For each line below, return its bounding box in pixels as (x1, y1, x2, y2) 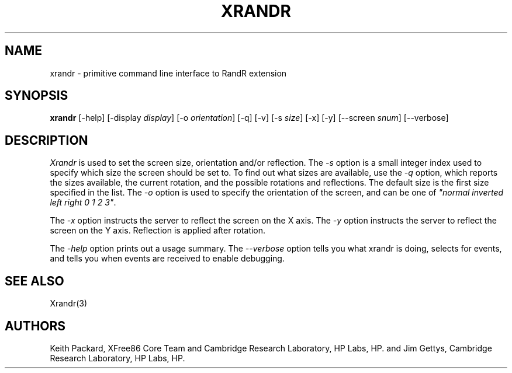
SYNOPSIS (5, 88, 68, 103)
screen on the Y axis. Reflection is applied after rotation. (50, 225, 266, 236)
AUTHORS (5, 318, 66, 333)
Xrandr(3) (50, 298, 88, 309)
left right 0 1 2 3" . (50, 197, 116, 208)
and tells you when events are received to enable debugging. (50, 253, 285, 264)
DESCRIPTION (5, 133, 88, 148)
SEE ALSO (5, 273, 64, 288)
